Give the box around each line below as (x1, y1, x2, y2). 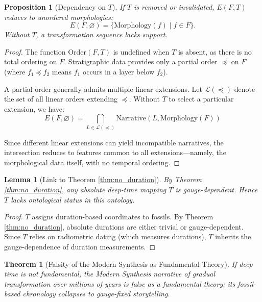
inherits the (215, 231, 251, 242)
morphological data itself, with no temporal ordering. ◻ (4, 157, 180, 167)
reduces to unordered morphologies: (4, 11, 113, 22)
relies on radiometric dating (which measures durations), (29, 231, 206, 242)
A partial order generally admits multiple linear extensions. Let (4, 83, 202, 94)
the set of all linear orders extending (4, 93, 117, 104)
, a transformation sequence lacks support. (36, 29, 168, 40)
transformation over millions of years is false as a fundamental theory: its (4, 278, 235, 289)
